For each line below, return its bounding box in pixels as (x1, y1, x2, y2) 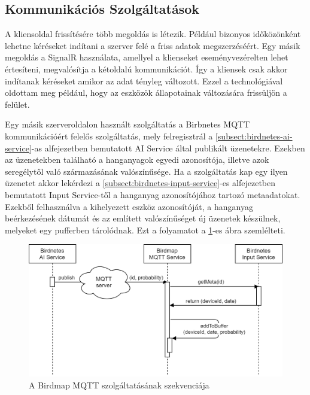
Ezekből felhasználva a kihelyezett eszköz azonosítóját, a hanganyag (5, 200, 253, 212)
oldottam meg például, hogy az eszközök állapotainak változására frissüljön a (5, 86, 287, 99)
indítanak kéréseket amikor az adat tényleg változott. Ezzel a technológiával (5, 74, 283, 87)
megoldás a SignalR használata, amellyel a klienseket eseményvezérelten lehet (5, 51, 288, 63)
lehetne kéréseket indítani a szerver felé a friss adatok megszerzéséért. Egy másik (5, 39, 300, 51)
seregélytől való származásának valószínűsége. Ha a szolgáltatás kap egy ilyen (5, 165, 288, 177)
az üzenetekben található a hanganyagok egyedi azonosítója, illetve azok (5, 153, 269, 166)
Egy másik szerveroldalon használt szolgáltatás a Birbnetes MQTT (5, 118, 250, 130)
